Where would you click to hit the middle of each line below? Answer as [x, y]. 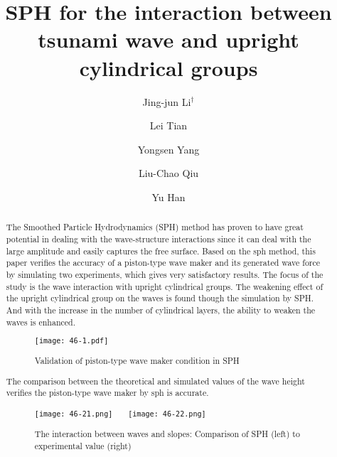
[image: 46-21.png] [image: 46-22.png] [120, 414]
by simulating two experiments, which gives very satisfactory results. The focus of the [165, 274]
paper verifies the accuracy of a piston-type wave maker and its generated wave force [163, 263]
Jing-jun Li [167, 101]
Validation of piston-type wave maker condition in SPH [137, 361]
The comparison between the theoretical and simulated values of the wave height [155, 381]
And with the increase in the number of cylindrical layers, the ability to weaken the [161, 310]
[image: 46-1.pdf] [71, 341]
